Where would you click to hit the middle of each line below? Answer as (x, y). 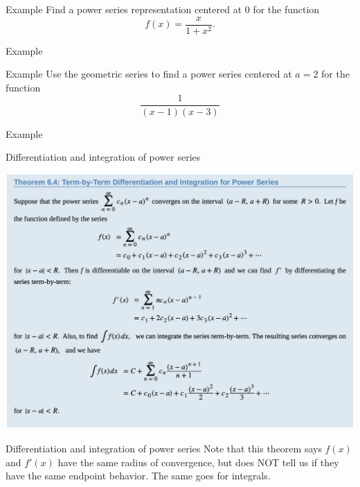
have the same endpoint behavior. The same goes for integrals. (138, 476)
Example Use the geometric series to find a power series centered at (149, 74)
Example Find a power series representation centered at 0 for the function (163, 9)
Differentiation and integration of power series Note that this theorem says (164, 448)
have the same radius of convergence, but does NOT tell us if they (198, 462)
